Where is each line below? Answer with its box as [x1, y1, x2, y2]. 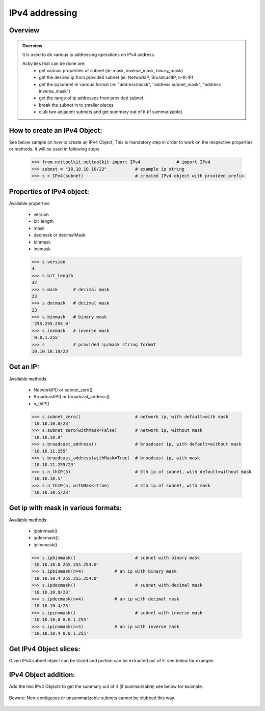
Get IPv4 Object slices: [9, 645, 80, 653]
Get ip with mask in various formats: [9, 504, 122, 512]
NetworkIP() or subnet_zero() [33, 386, 93, 393]
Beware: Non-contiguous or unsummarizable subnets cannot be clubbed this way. [9, 695, 176, 701]
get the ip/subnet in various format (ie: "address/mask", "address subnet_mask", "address [39, 81, 221, 87]
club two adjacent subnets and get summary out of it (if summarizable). [39, 109, 184, 115]
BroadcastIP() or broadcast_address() [33, 394, 110, 400]
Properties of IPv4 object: [9, 187, 89, 196]
